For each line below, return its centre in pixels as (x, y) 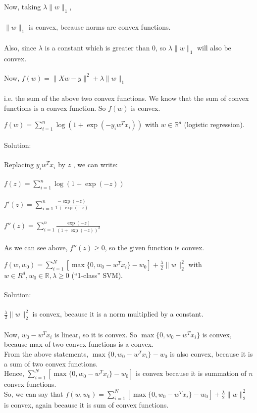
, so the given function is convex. (154, 248)
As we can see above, (36, 248)
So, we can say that (34, 393)
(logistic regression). (214, 124)
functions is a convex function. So (55, 108)
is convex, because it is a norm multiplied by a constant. (118, 314)
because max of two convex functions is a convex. (79, 344)
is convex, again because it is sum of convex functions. (86, 404)
